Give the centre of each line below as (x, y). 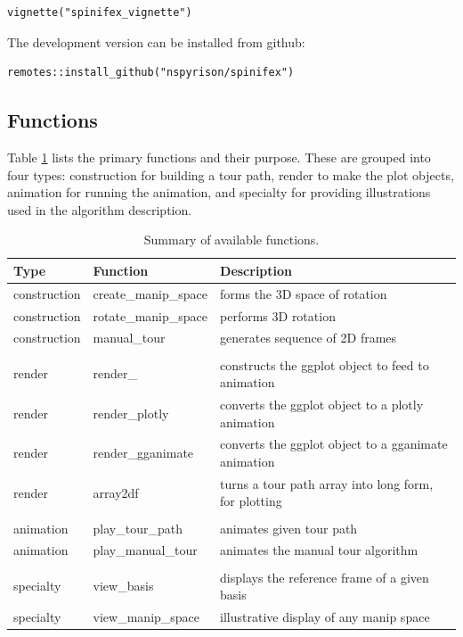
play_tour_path (138, 528)
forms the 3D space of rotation (304, 293)
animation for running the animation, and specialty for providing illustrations (219, 192)
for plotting (251, 501)
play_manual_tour (145, 550)
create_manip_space (150, 293)
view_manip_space (146, 616)
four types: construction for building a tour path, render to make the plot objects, (231, 174)
